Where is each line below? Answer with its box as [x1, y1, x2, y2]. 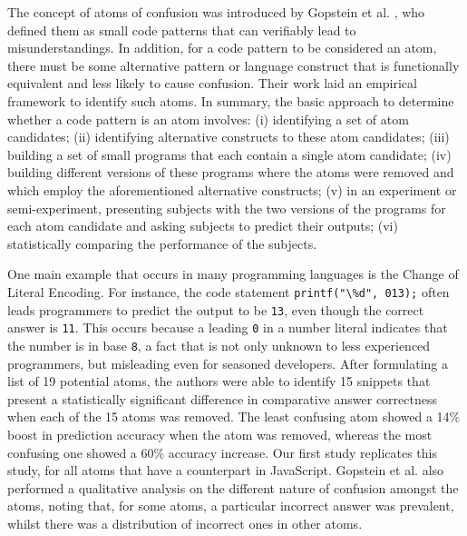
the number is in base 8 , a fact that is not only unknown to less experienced [7, 335, 431, 354]
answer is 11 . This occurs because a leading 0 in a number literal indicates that [7, 318, 448, 337]
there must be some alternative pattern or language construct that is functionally [7, 55, 460, 74]
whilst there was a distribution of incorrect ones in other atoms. [7, 513, 363, 532]
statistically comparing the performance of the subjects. [7, 233, 317, 253]
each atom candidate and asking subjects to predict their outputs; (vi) [7, 216, 398, 235]
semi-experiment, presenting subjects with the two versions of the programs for [7, 198, 446, 217]
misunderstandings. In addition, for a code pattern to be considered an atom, [7, 38, 437, 57]
